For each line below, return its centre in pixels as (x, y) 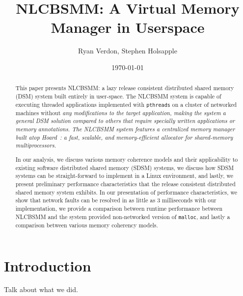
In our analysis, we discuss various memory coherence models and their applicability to (127, 159)
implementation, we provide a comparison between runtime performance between (119, 208)
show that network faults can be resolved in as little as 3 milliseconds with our (116, 200)
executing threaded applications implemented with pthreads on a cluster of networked (126, 104)
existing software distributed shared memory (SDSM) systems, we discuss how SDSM (125, 167)
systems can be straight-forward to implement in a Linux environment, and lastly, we (124, 176)
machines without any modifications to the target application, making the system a (121, 112)
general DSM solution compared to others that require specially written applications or (125, 121)
